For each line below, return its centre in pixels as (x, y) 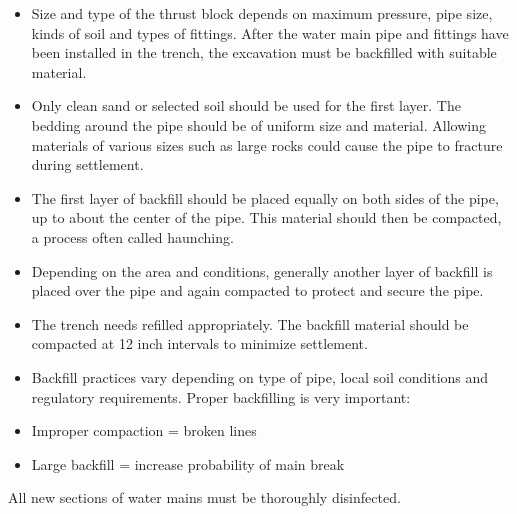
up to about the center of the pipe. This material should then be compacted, (266, 217)
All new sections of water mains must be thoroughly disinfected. (204, 497)
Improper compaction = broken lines (144, 430)
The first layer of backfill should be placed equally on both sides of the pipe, (265, 197)
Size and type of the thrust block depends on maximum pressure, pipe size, (262, 13)
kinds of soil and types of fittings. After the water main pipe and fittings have (270, 32)
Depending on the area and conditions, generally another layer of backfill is (262, 270)
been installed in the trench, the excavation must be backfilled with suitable (264, 52)
